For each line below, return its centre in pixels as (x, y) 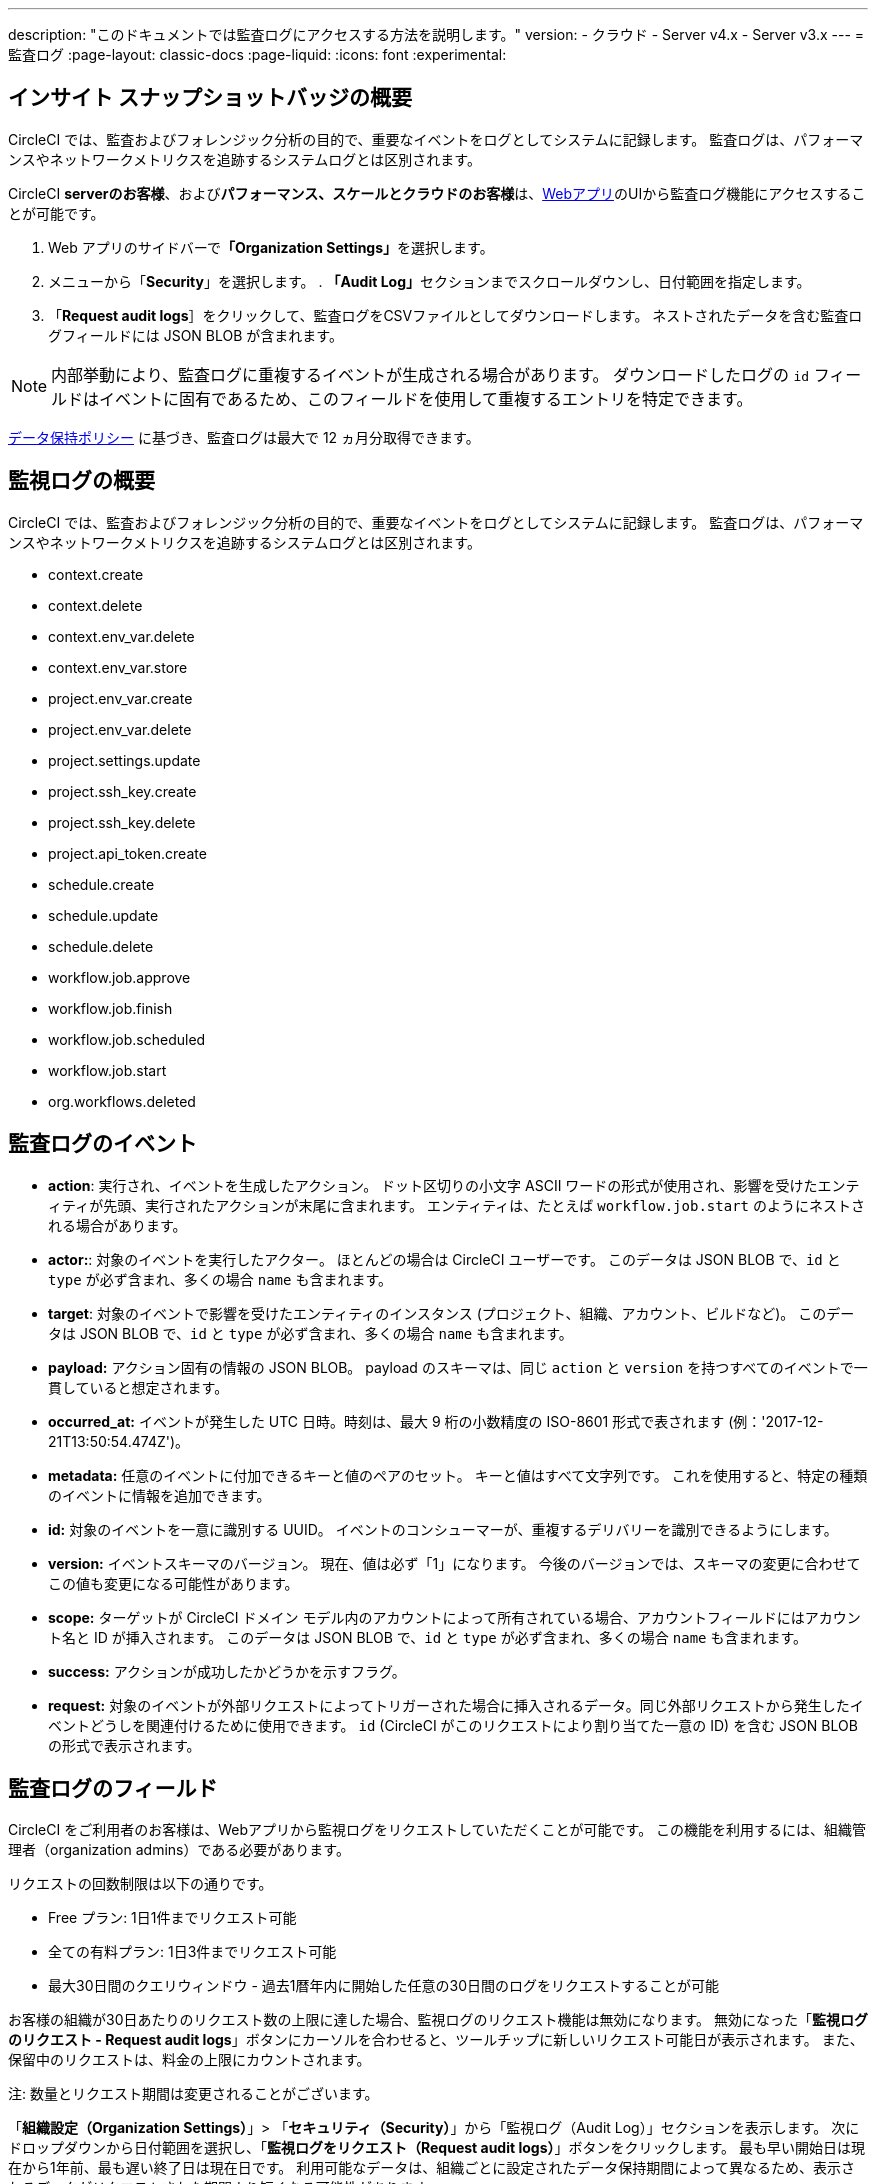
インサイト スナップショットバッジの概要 (210, 98)
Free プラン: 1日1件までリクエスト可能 (172, 1918)
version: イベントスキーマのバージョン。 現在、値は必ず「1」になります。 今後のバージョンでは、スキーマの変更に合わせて (454, 1563)
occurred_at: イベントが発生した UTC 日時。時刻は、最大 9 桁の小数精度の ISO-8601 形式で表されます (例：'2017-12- (436, 1421)
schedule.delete (101, 946)
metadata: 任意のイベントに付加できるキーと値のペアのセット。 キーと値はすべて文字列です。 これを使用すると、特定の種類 (458, 1475)
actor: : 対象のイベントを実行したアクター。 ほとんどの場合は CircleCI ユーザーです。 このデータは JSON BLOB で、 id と (444, 1259)
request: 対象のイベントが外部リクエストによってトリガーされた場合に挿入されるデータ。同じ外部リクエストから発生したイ (456, 1705)
